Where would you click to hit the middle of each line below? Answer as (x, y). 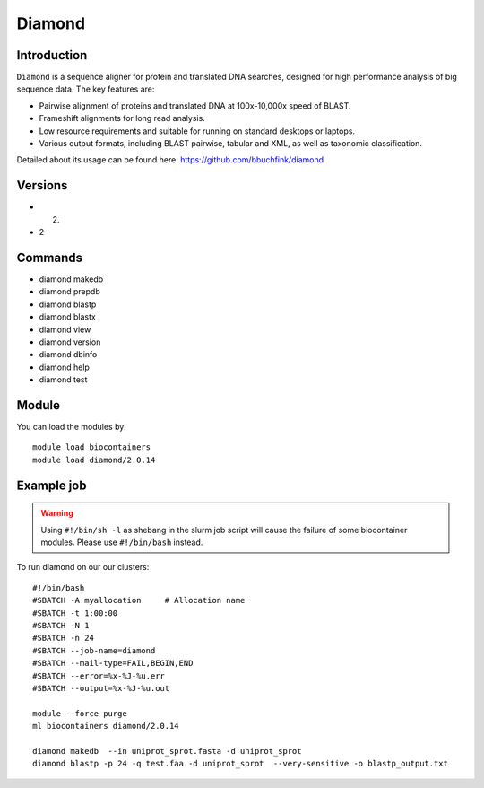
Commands (50, 257)
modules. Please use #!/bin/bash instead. (122, 542)
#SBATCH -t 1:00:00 (75, 613)
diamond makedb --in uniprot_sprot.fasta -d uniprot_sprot (167, 751)
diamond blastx (67, 317)
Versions (42, 185)
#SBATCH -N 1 (61, 625)
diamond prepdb (69, 292)
